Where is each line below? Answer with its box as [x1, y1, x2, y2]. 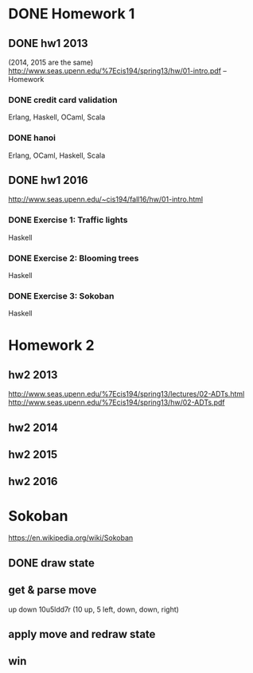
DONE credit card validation [8, 94, 118, 105]
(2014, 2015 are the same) [8, 57, 94, 67]
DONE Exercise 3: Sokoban [8, 290, 115, 301]
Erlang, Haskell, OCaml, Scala [8, 112, 106, 122]
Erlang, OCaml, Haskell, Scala [8, 151, 106, 160]
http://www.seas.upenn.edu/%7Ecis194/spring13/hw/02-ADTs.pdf [8, 397, 225, 407]
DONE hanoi [8, 132, 56, 143]
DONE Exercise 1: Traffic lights [8, 214, 128, 225]
